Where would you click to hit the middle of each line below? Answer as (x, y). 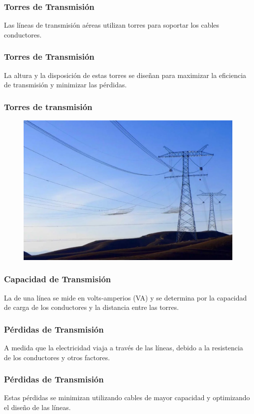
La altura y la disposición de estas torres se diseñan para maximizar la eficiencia (125, 75)
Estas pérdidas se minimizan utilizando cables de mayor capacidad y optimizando (127, 397)
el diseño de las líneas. (37, 407)
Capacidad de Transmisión (58, 279)
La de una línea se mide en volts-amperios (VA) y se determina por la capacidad (126, 297)
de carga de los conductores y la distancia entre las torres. (92, 307)
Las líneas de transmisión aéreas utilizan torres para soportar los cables (112, 25)
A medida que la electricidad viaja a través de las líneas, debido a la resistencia (124, 348)
